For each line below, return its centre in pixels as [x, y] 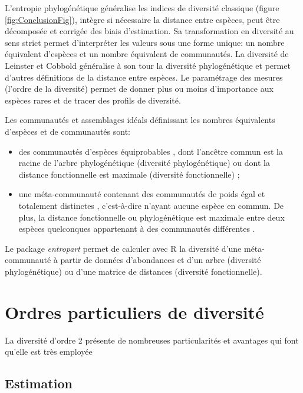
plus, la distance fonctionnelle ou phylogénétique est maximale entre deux [151, 217]
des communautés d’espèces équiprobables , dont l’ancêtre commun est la [151, 151]
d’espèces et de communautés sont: [67, 131]
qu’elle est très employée [49, 352]
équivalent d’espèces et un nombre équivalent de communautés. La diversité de [147, 54]
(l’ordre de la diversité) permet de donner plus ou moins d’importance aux [139, 89]
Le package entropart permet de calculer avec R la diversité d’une [123, 248]
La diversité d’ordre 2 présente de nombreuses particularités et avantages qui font [152, 340]
